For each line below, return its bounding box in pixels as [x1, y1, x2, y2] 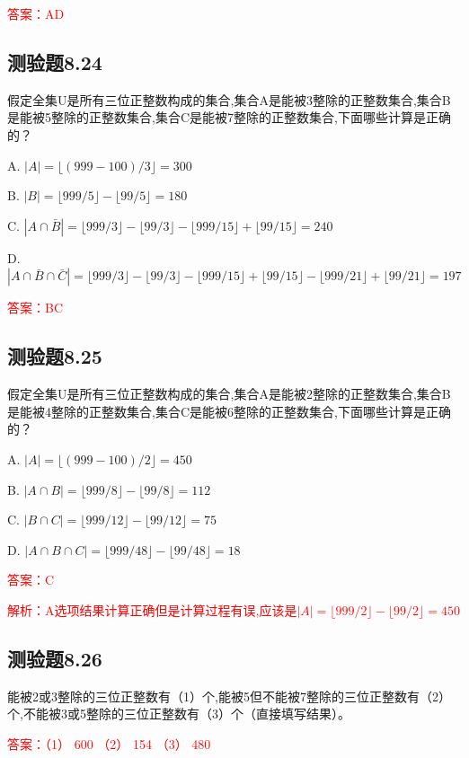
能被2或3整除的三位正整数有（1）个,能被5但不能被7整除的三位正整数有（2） [7, 686, 451, 705]
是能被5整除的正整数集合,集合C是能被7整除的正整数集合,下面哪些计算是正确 [7, 108, 451, 127]
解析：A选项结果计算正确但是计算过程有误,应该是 [7, 600, 297, 619]
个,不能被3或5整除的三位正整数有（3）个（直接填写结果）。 [7, 704, 350, 723]
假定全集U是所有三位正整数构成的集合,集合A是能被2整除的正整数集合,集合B [7, 384, 451, 403]
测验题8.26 [7, 644, 102, 672]
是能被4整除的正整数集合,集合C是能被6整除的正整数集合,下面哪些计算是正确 [7, 401, 451, 420]
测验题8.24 [7, 48, 102, 75]
